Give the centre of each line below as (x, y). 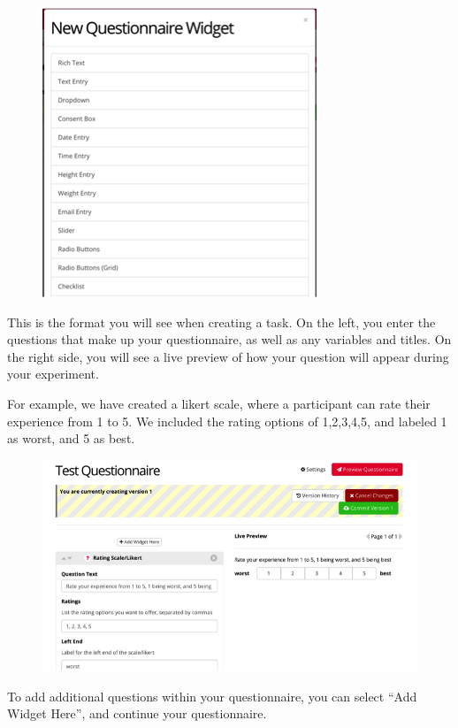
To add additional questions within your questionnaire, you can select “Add (212, 696)
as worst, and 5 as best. (71, 438)
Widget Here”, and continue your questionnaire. (137, 713)
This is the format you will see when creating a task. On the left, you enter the (221, 322)
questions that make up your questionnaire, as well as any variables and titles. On (229, 339)
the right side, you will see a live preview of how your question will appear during (228, 356)
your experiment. (53, 374)
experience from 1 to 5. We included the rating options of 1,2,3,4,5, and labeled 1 (227, 421)
